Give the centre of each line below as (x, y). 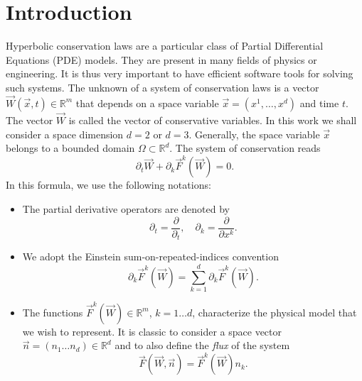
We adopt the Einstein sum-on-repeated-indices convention (150, 256)
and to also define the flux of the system (202, 345)
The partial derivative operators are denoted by (126, 209)
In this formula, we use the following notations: (108, 185)
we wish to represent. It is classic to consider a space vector (152, 331)
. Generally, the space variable (254, 134)
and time (319, 103)
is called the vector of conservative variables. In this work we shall (213, 120)
